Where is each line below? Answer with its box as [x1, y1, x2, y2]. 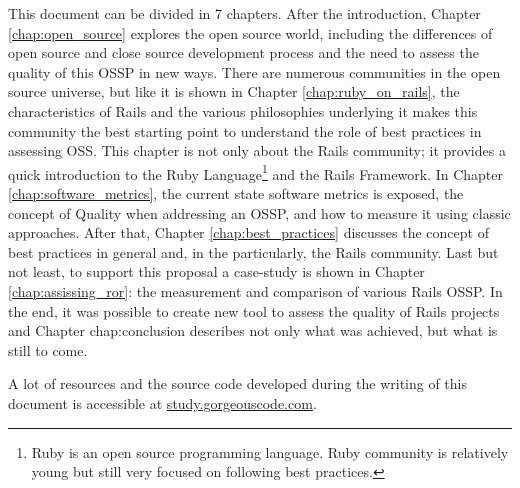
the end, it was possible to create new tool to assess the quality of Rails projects [8, 300, 500, 321]
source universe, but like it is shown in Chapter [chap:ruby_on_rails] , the [8, 81, 460, 102]
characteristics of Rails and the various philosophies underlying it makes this [8, 100, 478, 121]
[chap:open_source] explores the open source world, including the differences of [8, 22, 493, 43]
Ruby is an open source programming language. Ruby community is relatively [31, 441, 509, 462]
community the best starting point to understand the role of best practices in [8, 120, 482, 141]
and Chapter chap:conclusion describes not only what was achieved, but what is [8, 320, 498, 341]
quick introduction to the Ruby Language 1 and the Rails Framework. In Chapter [8, 160, 503, 184]
